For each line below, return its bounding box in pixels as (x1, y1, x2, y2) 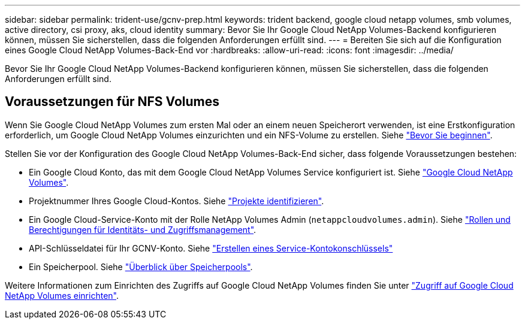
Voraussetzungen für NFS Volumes (5, 94, 220, 110)
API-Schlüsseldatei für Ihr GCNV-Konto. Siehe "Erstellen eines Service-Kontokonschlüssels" (29, 243, 393, 253)
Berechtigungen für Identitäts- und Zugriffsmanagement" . (29, 224, 257, 235)
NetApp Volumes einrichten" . (5, 290, 119, 301)
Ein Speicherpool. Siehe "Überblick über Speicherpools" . (29, 261, 253, 272)
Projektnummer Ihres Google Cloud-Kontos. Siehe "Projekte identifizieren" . (29, 195, 324, 206)
